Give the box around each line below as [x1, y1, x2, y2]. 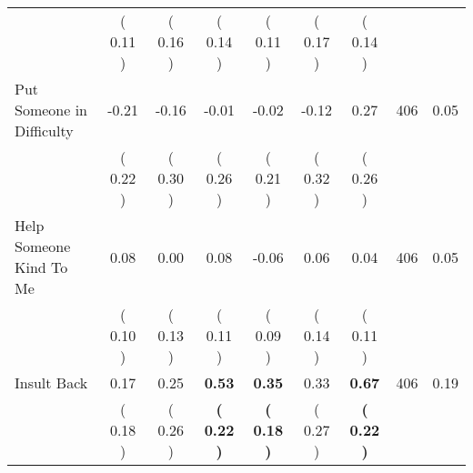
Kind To [15, 257, 68, 277]
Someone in [15, 99, 88, 120]
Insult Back [15, 372, 88, 393]
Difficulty [15, 120, 74, 141]
